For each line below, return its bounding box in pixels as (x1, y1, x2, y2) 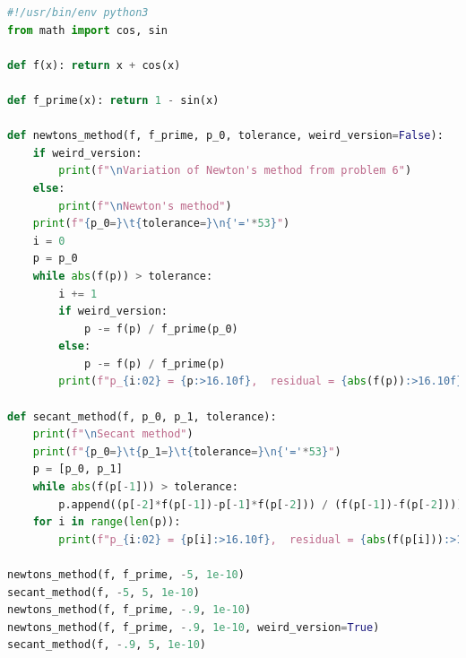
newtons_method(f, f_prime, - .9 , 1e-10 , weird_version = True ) (7, 620, 380, 634)
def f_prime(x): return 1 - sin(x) (7, 93, 220, 107)
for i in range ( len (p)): (32, 515, 181, 529)
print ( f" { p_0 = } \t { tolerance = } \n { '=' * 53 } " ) (32, 217, 290, 230)
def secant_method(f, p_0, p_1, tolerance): (7, 410, 277, 423)
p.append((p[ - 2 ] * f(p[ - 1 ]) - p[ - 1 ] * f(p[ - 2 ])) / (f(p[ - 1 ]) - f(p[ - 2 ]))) (58, 498, 463, 511)
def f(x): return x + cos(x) (7, 58, 181, 72)
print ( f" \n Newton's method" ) (58, 199, 232, 212)
